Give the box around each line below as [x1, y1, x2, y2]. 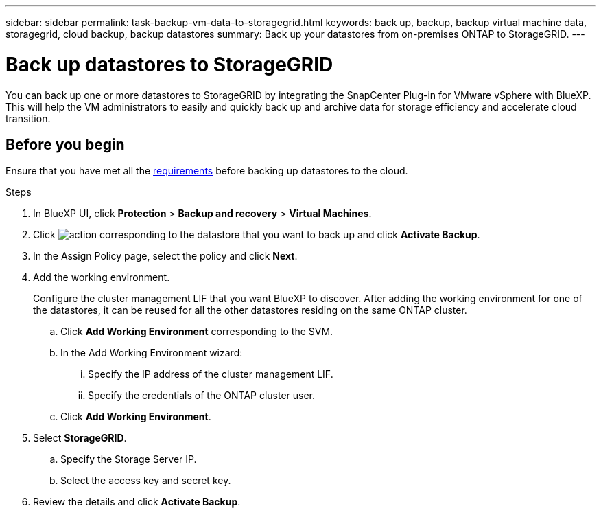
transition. [5, 112, 51, 124]
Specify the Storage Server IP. [60, 453, 197, 466]
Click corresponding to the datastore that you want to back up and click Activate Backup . [33, 229, 480, 241]
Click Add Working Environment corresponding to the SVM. [60, 326, 333, 338]
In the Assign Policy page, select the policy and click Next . [33, 250, 298, 262]
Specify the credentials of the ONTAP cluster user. [88, 389, 316, 402]
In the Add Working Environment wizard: [60, 347, 243, 359]
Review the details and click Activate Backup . [33, 496, 241, 508]
